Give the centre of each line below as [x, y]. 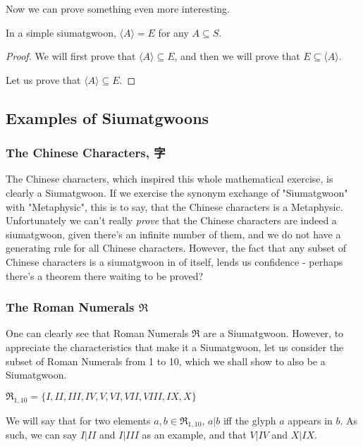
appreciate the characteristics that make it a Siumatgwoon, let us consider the [175, 347]
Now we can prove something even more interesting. [118, 8]
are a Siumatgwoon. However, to [273, 333]
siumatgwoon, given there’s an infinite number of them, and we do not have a [173, 234]
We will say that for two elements [78, 420]
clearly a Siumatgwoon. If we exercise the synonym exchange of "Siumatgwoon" [177, 192]
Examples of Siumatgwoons [107, 117]
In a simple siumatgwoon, [61, 32]
